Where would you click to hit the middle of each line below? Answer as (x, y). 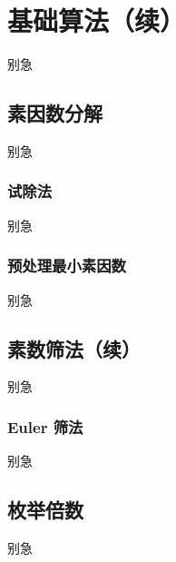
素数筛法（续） (74, 348)
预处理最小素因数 (67, 266)
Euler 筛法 (45, 426)
